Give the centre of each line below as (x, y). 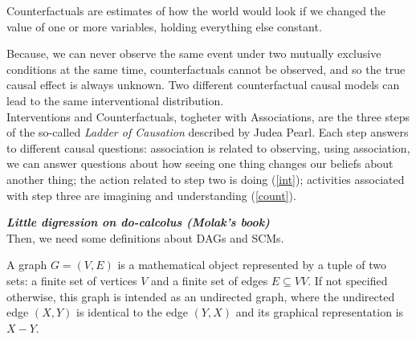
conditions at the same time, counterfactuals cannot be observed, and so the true (206, 69)
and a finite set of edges (209, 280)
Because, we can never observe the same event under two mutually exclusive (194, 53)
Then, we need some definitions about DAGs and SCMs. (145, 237)
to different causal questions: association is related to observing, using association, (208, 147)
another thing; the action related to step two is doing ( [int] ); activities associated (206, 179)
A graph (27, 265)
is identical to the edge (132, 312)
